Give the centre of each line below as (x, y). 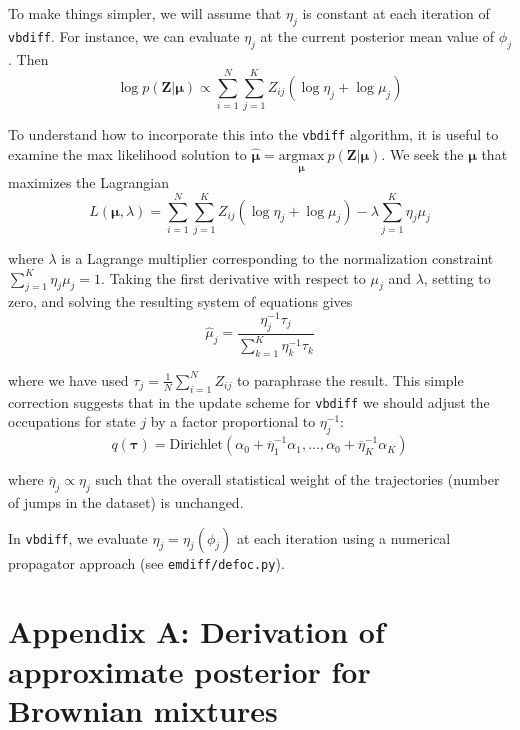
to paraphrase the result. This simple (350, 379)
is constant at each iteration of (396, 13)
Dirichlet (196, 445)
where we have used (68, 379)
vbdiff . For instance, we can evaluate (124, 35)
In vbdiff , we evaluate (78, 537)
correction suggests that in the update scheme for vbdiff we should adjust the (249, 401)
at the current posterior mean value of (377, 35)
